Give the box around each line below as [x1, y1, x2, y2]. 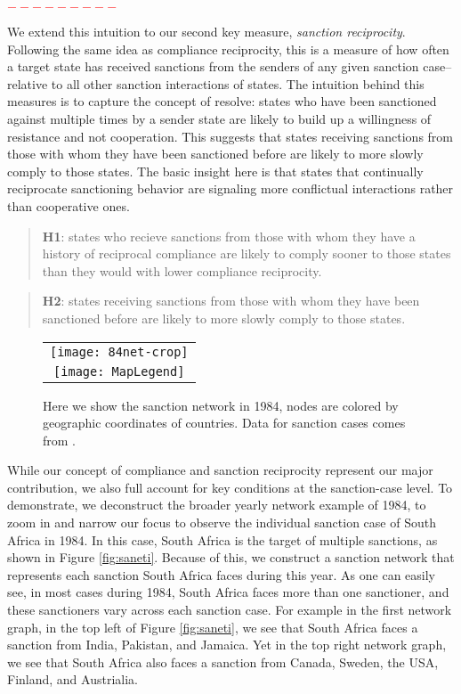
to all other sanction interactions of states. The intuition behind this [51, 74, 425, 93]
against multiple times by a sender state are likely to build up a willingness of [7, 109, 432, 127]
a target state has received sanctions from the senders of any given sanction [7, 57, 419, 76]
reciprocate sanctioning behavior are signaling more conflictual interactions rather [7, 179, 454, 198]
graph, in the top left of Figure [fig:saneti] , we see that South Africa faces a [7, 617, 418, 636]
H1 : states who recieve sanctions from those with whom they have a [42, 226, 416, 245]
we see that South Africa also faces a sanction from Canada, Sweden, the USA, [7, 652, 439, 671]
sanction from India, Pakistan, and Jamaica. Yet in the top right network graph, [7, 635, 447, 654]
